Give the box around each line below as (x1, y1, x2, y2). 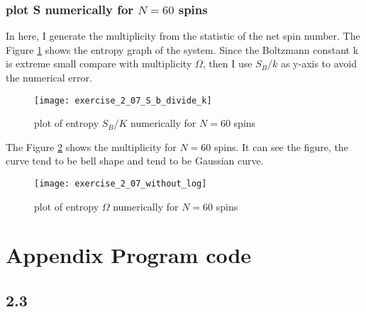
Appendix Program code (6, 240, 252, 269)
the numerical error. (6, 70, 92, 84)
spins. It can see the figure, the (214, 139, 348, 154)
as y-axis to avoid (280, 56, 357, 71)
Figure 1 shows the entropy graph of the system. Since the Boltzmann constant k (6, 42, 359, 57)
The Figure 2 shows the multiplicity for (6, 139, 177, 154)
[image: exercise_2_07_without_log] (34, 179, 207, 189)
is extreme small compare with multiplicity (6, 56, 192, 71)
